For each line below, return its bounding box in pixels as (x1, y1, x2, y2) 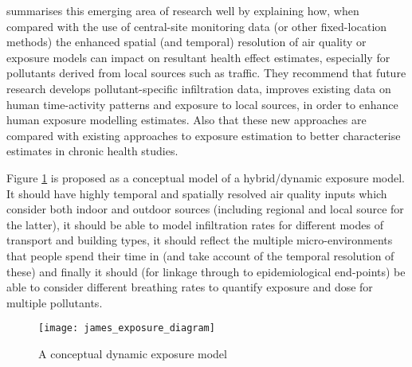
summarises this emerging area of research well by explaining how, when (6, 2, 359, 18)
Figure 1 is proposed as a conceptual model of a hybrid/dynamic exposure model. (6, 169, 406, 185)
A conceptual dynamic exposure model (38, 345, 227, 361)
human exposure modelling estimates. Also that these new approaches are (6, 111, 367, 128)
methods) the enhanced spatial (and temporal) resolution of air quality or (6, 33, 367, 50)
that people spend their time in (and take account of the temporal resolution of (6, 247, 394, 264)
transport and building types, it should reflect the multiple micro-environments (6, 232, 393, 248)
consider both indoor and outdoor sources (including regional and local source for (6, 201, 404, 217)
